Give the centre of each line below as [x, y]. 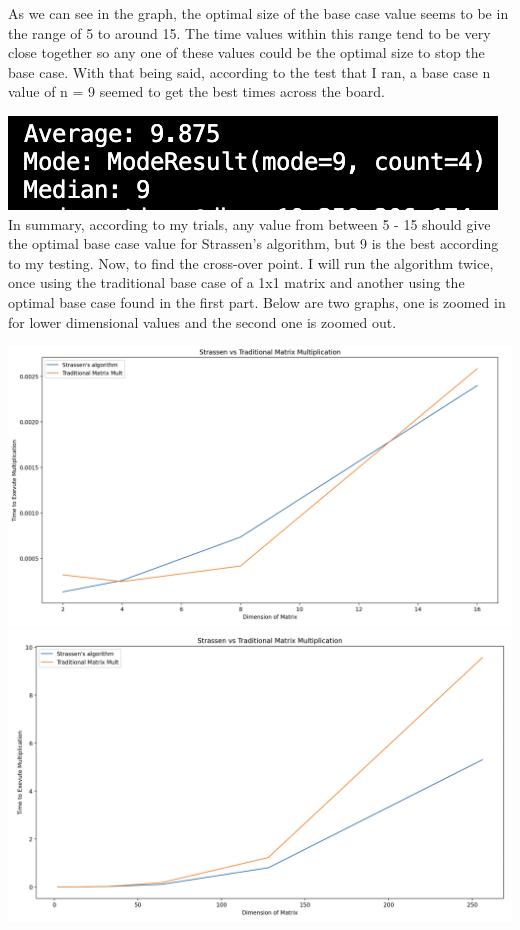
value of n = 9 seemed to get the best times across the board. [196, 91]
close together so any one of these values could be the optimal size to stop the [246, 52]
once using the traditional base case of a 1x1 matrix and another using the [236, 282]
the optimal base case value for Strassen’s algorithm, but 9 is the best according [253, 243]
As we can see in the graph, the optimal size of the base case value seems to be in [258, 13]
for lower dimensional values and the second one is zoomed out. [202, 321]
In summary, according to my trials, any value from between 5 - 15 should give [249, 223]
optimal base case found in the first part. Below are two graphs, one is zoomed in [257, 301]
